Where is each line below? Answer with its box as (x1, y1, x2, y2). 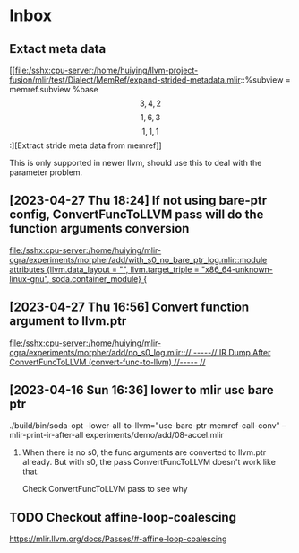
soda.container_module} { (51, 273, 148, 284)
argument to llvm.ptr (9, 313, 127, 329)
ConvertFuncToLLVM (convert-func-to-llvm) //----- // (9, 356, 206, 367)
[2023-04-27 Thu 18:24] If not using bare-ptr (9, 193, 268, 208)
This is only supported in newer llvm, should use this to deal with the (9, 158, 262, 168)
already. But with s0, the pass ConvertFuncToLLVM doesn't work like (21, 457, 276, 468)
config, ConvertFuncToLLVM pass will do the (9, 207, 264, 223)
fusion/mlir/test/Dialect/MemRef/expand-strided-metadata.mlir (9, 75, 241, 85)
